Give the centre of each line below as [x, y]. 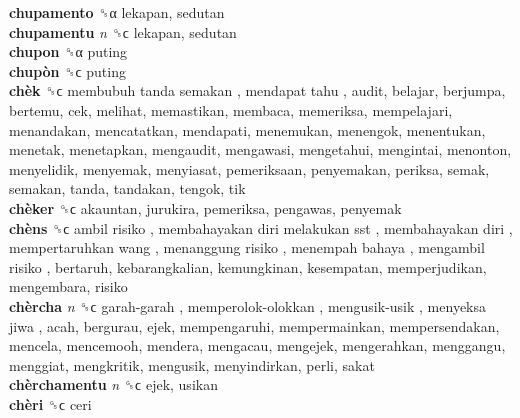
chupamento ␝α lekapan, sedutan [117, 12]
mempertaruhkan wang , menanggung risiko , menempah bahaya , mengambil [247, 247]
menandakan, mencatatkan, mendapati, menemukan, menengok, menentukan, [247, 129]
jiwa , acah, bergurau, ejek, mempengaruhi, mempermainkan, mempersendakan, [254, 325]
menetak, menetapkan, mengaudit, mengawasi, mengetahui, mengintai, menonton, [260, 149]
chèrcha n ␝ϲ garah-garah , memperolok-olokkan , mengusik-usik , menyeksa [248, 305]
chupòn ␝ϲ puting [67, 70]
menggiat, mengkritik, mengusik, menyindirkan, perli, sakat [192, 364]
